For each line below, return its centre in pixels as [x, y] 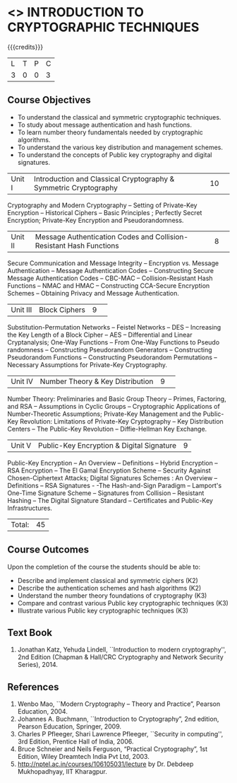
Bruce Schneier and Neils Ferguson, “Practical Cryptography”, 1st [113, 749]
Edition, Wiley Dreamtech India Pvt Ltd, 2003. [83, 757]
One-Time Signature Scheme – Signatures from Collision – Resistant [106, 493]
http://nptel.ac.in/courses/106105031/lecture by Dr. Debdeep [105, 764]
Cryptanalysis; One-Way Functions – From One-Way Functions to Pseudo [114, 342]
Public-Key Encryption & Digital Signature [107, 445]
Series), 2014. [38, 665]
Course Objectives [49, 100]
